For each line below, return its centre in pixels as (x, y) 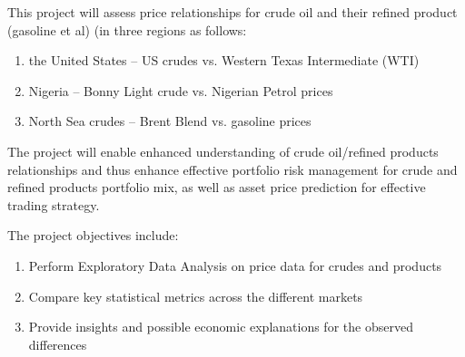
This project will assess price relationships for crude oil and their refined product (232, 12)
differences (58, 344)
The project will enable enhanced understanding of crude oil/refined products (223, 151)
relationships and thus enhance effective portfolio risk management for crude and (232, 169)
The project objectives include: (93, 235)
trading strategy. (54, 204)
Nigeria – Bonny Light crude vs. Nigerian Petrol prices (181, 90)
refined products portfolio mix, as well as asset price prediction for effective (217, 187)
